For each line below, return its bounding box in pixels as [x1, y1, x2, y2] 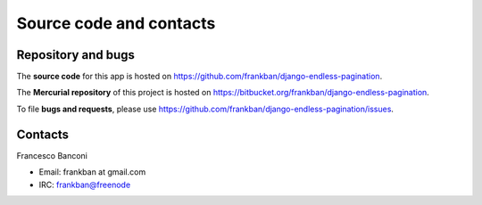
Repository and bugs [16, 47, 136, 62]
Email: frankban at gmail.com [38, 167, 146, 177]
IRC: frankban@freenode [38, 179, 131, 190]
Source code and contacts [16, 13, 216, 33]
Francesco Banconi [16, 150, 88, 160]
